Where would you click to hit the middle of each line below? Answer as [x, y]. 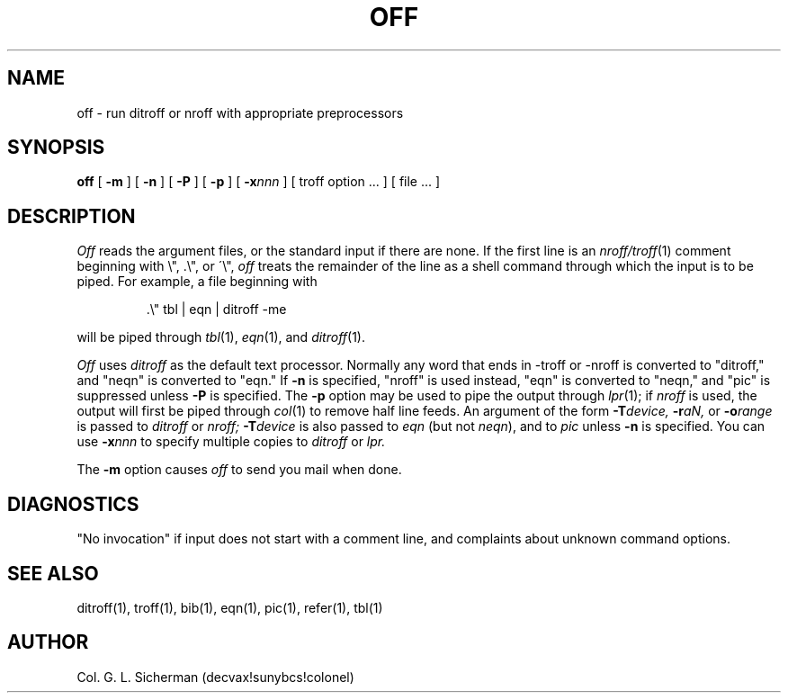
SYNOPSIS [56, 148]
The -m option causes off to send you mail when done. [239, 470]
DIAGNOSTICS [73, 504]
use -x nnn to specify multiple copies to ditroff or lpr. [231, 442]
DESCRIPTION [72, 216]
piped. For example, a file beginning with [197, 282]
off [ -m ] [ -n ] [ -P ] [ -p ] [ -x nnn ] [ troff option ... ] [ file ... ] [259, 182]
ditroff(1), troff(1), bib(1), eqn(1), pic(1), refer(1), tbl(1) [230, 607]
